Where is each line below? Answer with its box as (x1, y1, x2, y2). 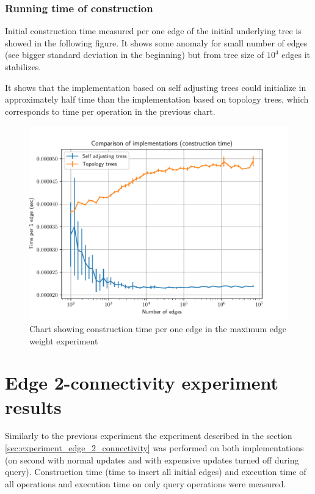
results (5, 394, 62, 419)
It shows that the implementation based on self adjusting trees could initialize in (5, 81, 306, 93)
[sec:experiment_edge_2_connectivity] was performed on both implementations (5, 441, 304, 454)
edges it (281, 48, 311, 61)
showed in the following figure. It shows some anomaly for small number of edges (5, 36, 308, 49)
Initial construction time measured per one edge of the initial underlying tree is (5, 24, 302, 37)
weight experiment (29, 334, 98, 347)
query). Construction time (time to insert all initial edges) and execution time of (5, 465, 306, 478)
